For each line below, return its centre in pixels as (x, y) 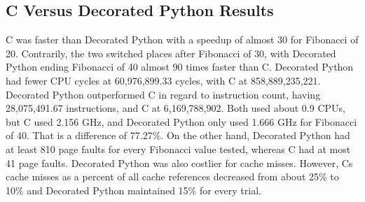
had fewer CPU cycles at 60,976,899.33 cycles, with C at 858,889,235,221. (163, 80)
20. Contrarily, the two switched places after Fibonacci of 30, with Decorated (171, 53)
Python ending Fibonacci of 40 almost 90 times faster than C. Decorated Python (180, 67)
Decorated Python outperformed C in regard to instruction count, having (163, 94)
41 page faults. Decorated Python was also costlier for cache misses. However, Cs (179, 163)
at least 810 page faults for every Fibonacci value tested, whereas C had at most (178, 149)
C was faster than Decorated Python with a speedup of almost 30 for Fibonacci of (182, 39)
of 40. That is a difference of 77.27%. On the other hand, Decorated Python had (178, 135)
